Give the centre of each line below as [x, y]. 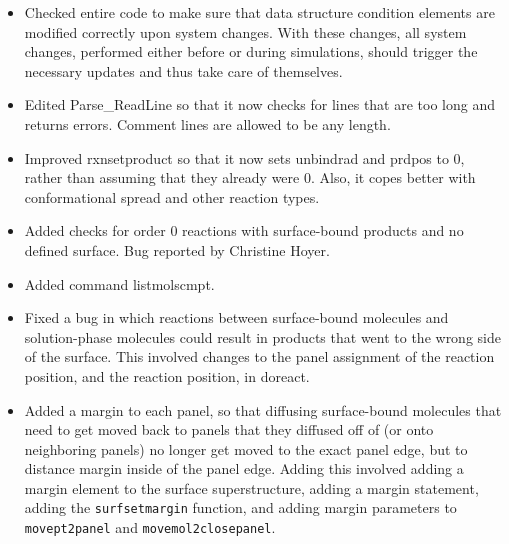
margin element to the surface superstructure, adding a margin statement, [251, 487]
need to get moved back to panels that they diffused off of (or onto [229, 429]
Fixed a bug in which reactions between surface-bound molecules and [236, 317]
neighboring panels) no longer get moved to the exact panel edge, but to [246, 448]
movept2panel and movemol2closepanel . [150, 527]
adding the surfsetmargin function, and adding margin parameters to [240, 507]
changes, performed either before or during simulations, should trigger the [251, 51]
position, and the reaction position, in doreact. [167, 375]
